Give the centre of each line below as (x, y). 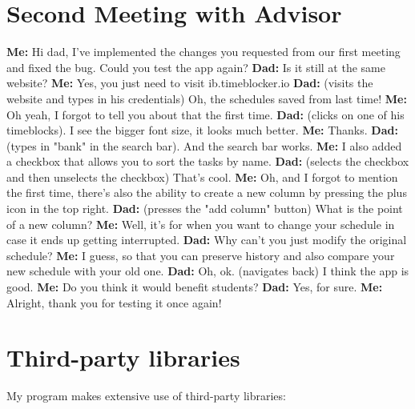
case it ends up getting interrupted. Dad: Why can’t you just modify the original (207, 240)
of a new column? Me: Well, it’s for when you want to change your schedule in (201, 224)
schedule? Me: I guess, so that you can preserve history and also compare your (201, 255)
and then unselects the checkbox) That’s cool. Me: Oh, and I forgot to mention (202, 176)
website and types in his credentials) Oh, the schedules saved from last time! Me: (207, 98)
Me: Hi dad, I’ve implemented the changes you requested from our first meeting (203, 52)
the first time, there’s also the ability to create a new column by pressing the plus (207, 192)
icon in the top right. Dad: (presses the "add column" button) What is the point (205, 209)
